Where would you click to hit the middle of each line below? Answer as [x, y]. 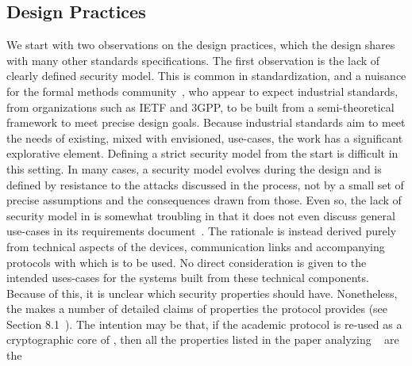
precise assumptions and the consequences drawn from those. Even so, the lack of [204, 200]
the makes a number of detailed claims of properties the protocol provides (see [197, 309]
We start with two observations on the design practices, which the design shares [201, 45]
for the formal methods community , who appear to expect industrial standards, [202, 91]
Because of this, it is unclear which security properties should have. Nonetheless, [202, 293]
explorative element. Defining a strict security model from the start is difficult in [202, 153]
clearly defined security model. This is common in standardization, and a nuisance [206, 76]
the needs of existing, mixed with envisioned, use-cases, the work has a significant [205, 137]
